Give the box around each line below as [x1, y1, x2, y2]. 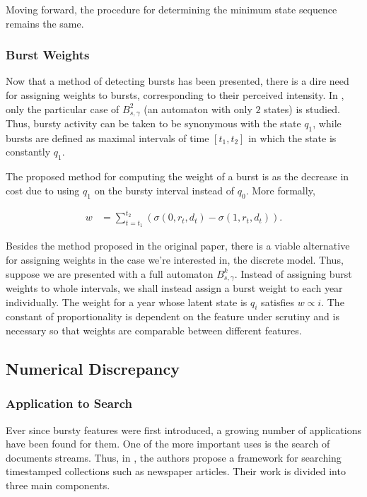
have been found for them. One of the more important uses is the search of [6, 436, 330, 451]
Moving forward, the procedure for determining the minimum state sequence [6, 2, 337, 16]
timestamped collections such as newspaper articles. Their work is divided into [6, 464, 346, 479]
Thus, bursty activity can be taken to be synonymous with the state [6, 116, 301, 131]
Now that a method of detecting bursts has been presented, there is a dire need [6, 74, 349, 88]
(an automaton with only [144, 101, 252, 116]
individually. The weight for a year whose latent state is [6, 294, 247, 309]
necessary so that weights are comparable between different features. [6, 322, 302, 337]
